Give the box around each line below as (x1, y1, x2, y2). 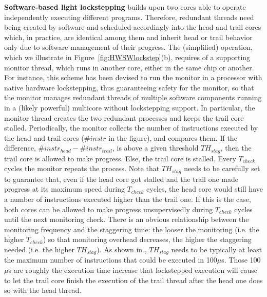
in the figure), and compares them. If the (108, 132, 237, 143)
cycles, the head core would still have (146, 183, 263, 194)
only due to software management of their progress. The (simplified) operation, (4, 42, 253, 52)
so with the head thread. (4, 285, 82, 295)
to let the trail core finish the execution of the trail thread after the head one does (4, 274, 263, 285)
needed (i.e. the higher (4, 244, 74, 254)
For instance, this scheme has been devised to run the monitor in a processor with (4, 72, 262, 83)
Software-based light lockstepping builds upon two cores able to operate (4, 2, 246, 12)
